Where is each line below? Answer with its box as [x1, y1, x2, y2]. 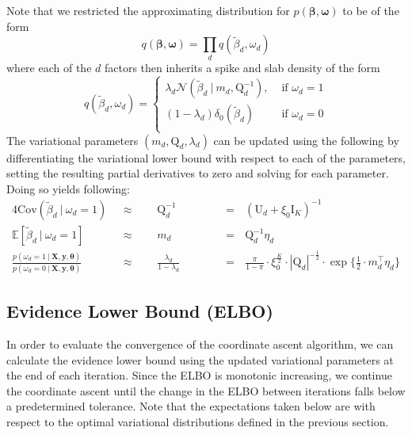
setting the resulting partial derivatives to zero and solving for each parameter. [6, 165, 389, 181]
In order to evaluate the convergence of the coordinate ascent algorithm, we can [6, 335, 394, 352]
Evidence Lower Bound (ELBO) [6, 299, 273, 323]
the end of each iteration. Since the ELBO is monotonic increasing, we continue [6, 367, 392, 383]
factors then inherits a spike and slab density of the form [104, 59, 380, 75]
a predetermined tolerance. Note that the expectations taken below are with [6, 398, 376, 414]
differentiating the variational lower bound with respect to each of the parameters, [6, 149, 406, 166]
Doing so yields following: [6, 180, 130, 197]
